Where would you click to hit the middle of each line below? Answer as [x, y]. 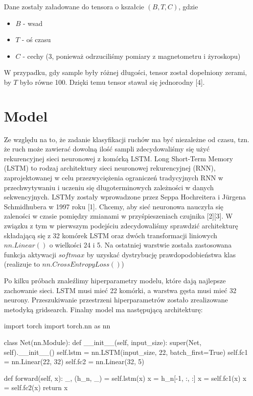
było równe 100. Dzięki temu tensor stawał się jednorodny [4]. [112, 82]
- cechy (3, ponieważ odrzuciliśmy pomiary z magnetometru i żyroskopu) [132, 56]
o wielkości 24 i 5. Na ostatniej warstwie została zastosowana [140, 245]
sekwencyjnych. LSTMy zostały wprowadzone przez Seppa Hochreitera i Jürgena [125, 197]
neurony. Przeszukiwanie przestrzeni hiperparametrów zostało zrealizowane [116, 300]
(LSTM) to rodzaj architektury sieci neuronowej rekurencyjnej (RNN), [110, 168]
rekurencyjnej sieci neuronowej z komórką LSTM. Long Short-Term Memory [119, 158]
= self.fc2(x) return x [36, 387]
